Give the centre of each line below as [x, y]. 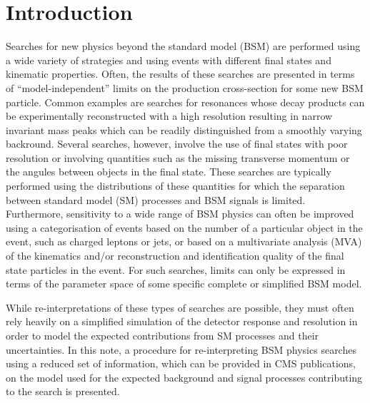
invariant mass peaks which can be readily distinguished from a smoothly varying [184, 129]
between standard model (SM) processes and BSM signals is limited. [156, 199]
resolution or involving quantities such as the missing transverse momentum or [178, 157]
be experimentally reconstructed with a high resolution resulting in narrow [169, 116]
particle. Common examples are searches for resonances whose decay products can [185, 102]
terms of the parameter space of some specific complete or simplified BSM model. [184, 284]
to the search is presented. [63, 391]
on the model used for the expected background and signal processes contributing [184, 377]
